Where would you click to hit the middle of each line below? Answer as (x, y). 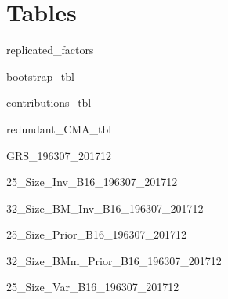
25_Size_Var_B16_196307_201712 (93, 287)
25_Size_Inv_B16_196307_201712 (92, 182)
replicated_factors (50, 50)
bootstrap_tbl (40, 76)
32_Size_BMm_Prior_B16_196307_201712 (114, 260)
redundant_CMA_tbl (59, 128)
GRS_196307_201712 (59, 155)
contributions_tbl (49, 102)
